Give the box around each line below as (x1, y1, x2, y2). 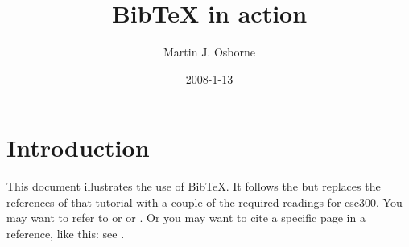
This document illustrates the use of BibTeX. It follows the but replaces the (6, 178, 381, 195)
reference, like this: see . (6, 225, 125, 242)
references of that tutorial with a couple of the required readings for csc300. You (6, 193, 403, 210)
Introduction (6, 131, 150, 164)
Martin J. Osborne (163, 43, 255, 60)
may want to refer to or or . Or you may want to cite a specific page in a (6, 209, 366, 226)
